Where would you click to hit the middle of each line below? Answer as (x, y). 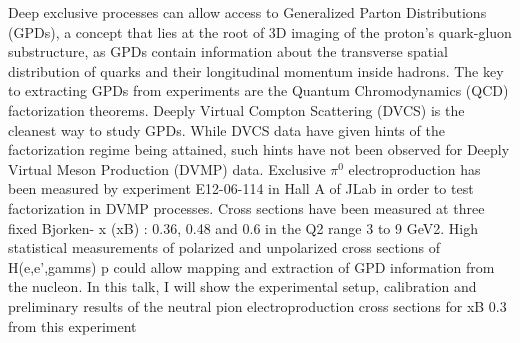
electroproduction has (414, 168)
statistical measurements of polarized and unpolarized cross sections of (224, 247)
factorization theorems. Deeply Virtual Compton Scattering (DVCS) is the (236, 109)
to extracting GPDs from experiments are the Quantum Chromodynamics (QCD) (258, 90)
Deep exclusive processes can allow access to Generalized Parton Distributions (247, 12)
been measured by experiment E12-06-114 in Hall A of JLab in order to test (241, 188)
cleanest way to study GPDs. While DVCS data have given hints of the (226, 129)
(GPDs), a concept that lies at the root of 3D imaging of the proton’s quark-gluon (260, 31)
